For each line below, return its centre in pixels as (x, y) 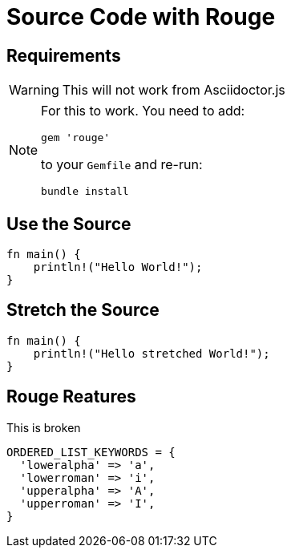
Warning (34, 90)
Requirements (64, 55)
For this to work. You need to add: (143, 111)
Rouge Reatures (71, 397)
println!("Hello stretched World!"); (152, 353)
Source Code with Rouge (141, 17)
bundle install (85, 192)
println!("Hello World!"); (118, 267)
